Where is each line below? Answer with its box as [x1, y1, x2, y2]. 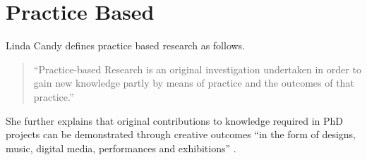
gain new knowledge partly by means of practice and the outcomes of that [33, 75, 354, 90]
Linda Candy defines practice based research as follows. [6, 38, 246, 53]
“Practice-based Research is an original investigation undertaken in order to [33, 61, 361, 76]
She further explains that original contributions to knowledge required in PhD [6, 113, 344, 128]
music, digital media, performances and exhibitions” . [6, 140, 236, 155]
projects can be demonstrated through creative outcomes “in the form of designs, [6, 127, 356, 142]
